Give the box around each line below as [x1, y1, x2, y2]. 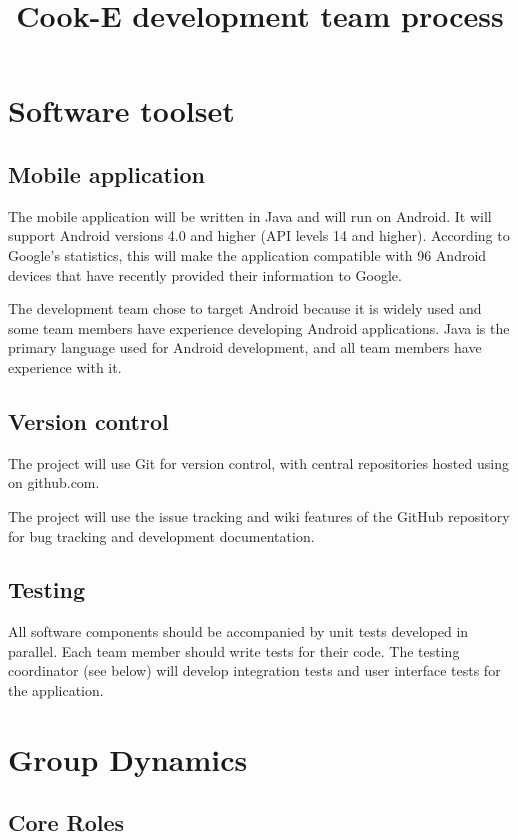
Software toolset [8, 90, 235, 131]
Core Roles [8, 807, 125, 838]
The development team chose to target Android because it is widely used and [8, 298, 482, 319]
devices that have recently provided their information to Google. [8, 264, 402, 285]
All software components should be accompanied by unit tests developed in [8, 621, 469, 642]
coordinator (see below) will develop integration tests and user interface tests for [8, 660, 501, 681]
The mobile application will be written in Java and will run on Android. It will [8, 205, 492, 226]
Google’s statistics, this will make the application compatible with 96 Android [8, 244, 487, 265]
